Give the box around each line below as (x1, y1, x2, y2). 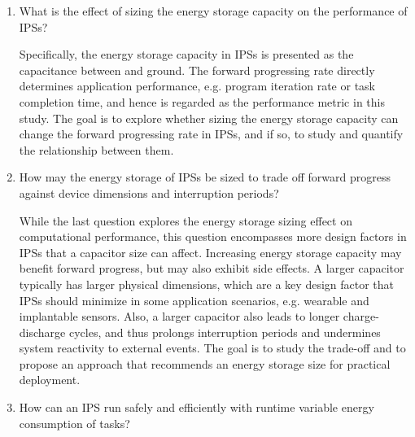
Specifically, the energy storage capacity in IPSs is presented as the (19, 46, 354, 63)
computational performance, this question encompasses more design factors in (19, 228, 407, 245)
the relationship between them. (19, 141, 174, 158)
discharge (19, 323, 66, 340)
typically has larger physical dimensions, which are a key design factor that (19, 275, 395, 292)
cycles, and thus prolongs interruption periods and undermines (68, 323, 381, 340)
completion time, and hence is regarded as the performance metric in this (19, 93, 385, 110)
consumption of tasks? (19, 414, 130, 431)
